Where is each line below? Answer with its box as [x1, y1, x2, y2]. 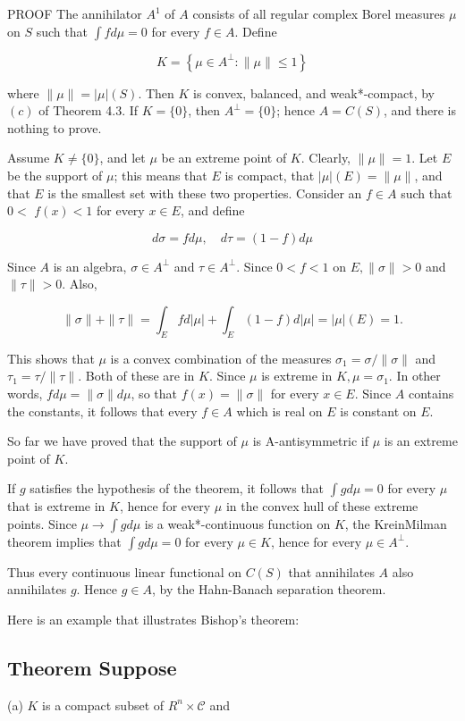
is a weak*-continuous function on [144, 514, 331, 532]
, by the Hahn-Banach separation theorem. [152, 580, 386, 599]
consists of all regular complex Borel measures [192, 4, 445, 22]
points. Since [7, 514, 77, 532]
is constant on [340, 401, 417, 420]
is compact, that [224, 165, 315, 184]
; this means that [114, 165, 207, 184]
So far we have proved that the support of [7, 432, 237, 450]
